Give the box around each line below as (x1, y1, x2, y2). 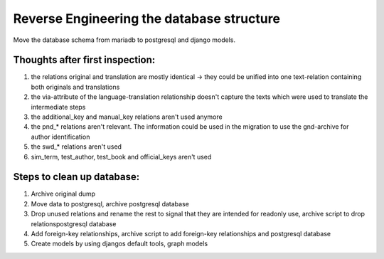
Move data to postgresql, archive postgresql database (31, 199, 190, 208)
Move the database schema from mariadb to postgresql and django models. (13, 36, 236, 44)
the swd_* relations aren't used (31, 142, 122, 151)
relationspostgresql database (31, 219, 117, 228)
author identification (31, 132, 90, 141)
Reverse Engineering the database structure (13, 11, 281, 26)
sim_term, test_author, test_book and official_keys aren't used (31, 152, 212, 161)
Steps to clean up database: (13, 171, 140, 183)
